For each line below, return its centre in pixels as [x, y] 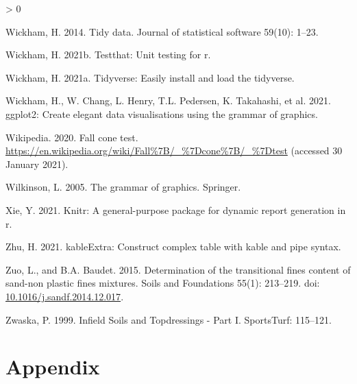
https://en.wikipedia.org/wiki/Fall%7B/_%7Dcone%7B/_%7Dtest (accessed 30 [174, 151]
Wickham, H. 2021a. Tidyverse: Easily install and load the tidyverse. [150, 77]
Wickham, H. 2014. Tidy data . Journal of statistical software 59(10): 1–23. [162, 31]
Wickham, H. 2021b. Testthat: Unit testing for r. [108, 55]
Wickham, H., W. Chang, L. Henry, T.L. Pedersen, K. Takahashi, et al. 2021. [168, 100]
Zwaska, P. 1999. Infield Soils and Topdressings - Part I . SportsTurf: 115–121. [169, 319]
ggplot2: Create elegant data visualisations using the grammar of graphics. [162, 113]
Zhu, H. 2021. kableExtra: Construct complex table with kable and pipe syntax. [173, 247]
